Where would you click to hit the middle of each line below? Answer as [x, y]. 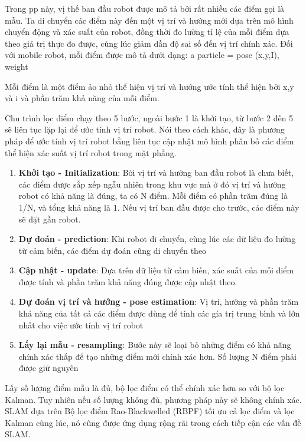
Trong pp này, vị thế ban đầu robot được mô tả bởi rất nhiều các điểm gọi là [145, 8]
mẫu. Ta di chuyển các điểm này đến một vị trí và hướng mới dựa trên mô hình [149, 20]
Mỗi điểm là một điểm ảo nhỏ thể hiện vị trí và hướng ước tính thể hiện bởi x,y [149, 86]
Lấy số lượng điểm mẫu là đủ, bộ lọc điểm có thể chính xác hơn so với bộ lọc [145, 388]
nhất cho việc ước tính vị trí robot [81, 325]
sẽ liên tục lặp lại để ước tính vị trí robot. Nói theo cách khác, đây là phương [145, 129]
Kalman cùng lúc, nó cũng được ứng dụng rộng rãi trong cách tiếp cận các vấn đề [153, 422]
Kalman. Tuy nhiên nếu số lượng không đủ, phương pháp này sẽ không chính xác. [153, 399]
